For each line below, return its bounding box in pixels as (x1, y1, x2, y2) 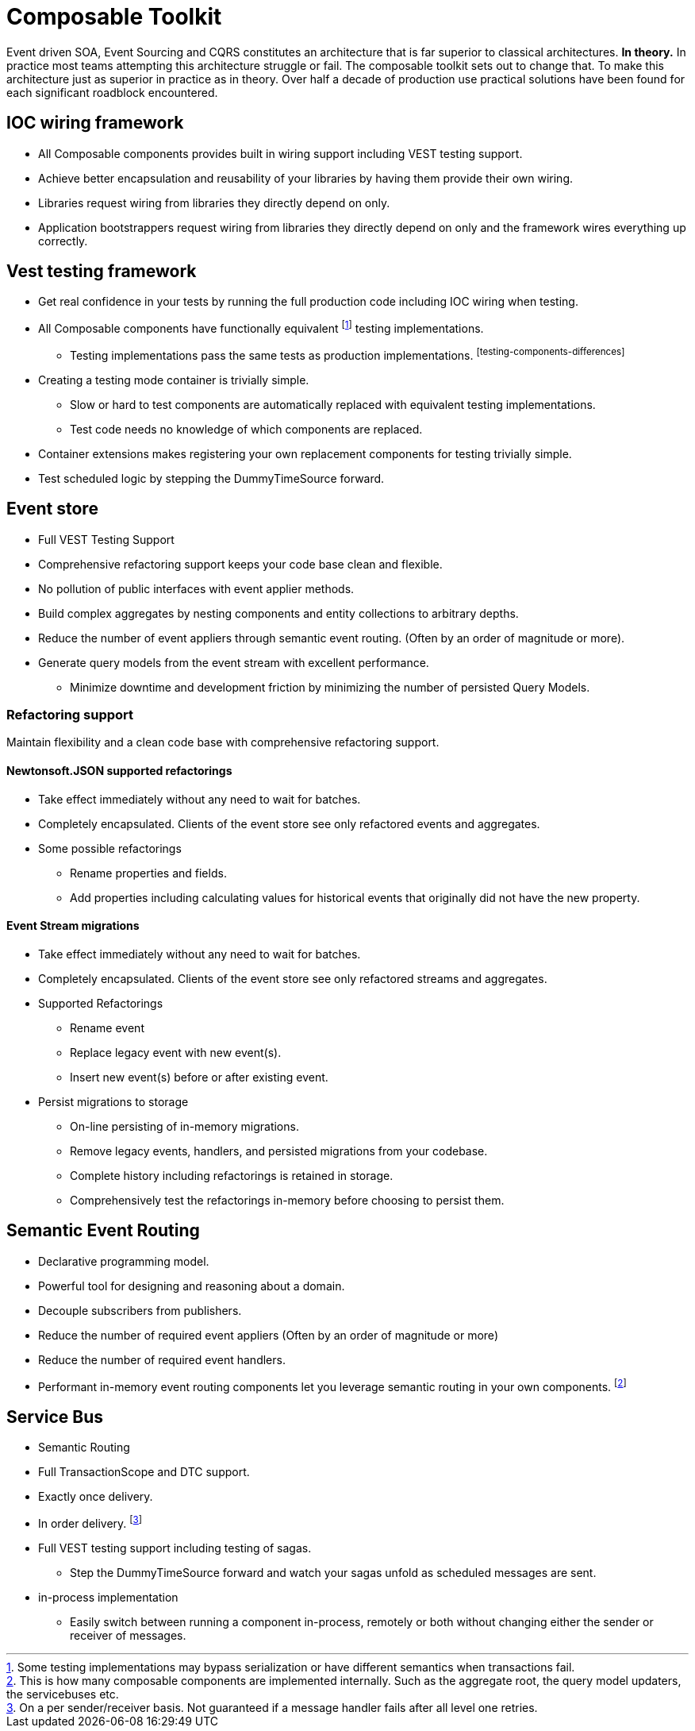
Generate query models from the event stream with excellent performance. (38, 655, 429, 669)
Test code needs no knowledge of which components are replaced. (70, 422, 423, 436)
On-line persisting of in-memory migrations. (70, 1119, 299, 1133)
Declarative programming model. (38, 1254, 209, 1268)
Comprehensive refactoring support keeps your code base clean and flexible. (38, 557, 443, 571)
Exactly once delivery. (38, 1490, 153, 1504)
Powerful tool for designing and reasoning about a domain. (38, 1278, 345, 1293)
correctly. (38, 233, 88, 248)
